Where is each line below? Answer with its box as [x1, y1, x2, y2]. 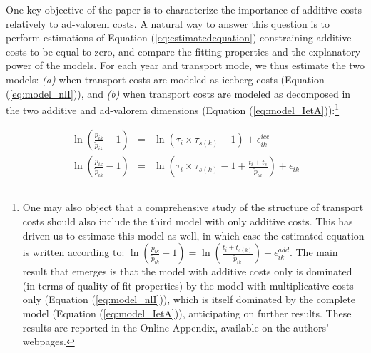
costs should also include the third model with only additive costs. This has [22, 214, 353, 229]
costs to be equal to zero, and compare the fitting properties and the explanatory [6, 44, 361, 58]
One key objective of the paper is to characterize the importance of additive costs [6, 2, 362, 16]
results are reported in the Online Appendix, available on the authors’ [22, 319, 329, 334]
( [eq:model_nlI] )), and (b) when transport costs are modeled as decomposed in [6, 86, 351, 101]
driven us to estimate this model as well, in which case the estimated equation [22, 227, 365, 242]
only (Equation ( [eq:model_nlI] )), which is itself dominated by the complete [22, 292, 356, 307]
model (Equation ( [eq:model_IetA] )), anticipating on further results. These [22, 306, 352, 321]
